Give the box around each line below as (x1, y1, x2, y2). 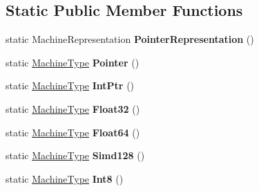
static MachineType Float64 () (6, 125, 140, 139)
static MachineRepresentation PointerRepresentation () (6, 32, 254, 46)
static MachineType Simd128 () (6, 148, 145, 163)
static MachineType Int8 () (6, 171, 124, 185)
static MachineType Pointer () (6, 55, 140, 69)
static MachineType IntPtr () (6, 78, 135, 93)
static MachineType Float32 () (6, 101, 140, 116)
